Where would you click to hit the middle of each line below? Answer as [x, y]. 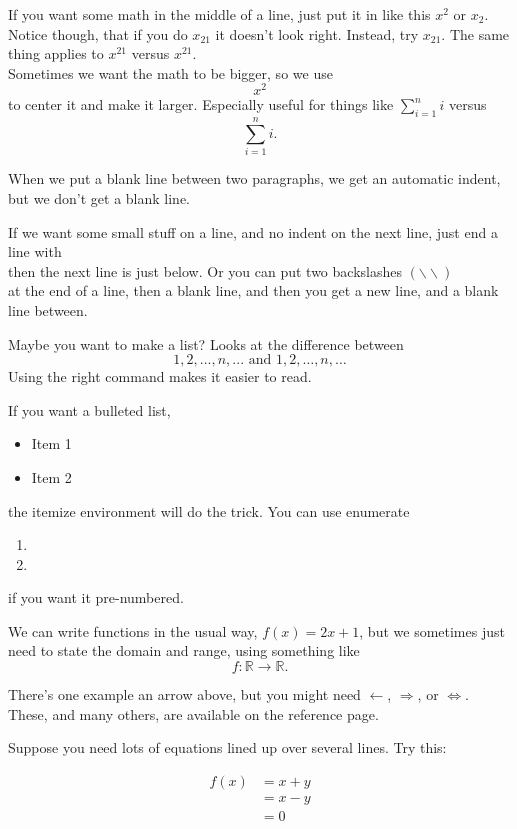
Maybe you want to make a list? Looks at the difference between [206, 343]
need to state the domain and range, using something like [184, 650]
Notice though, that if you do [98, 33]
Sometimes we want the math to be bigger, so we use [170, 72]
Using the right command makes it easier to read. [160, 376]
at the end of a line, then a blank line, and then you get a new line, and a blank [253, 290]
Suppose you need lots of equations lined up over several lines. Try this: [227, 747]
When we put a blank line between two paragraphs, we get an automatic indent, [254, 178]
